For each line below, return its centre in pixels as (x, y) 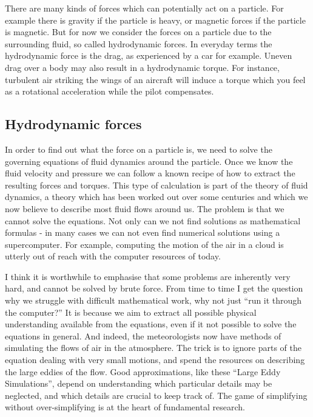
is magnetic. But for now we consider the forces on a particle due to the (138, 32)
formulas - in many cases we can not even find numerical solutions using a (143, 232)
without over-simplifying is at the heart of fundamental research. (125, 407)
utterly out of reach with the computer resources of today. (113, 256)
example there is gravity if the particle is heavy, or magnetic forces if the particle (155, 20)
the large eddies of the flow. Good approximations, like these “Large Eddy (143, 371)
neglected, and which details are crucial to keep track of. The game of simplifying (156, 395)
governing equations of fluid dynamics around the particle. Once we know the (149, 161)
